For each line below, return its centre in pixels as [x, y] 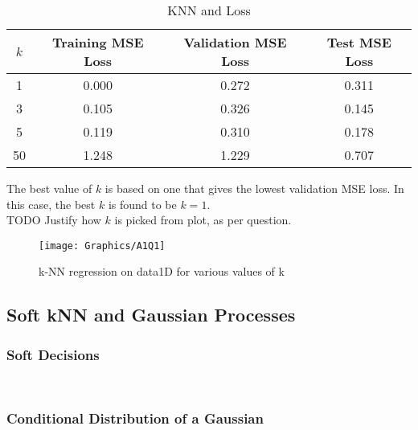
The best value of [49, 188]
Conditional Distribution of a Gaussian [135, 418]
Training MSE [98, 42]
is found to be [142, 204]
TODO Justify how [54, 220]
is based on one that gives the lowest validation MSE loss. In [254, 188]
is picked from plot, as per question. [203, 220]
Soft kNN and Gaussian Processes [151, 315]
